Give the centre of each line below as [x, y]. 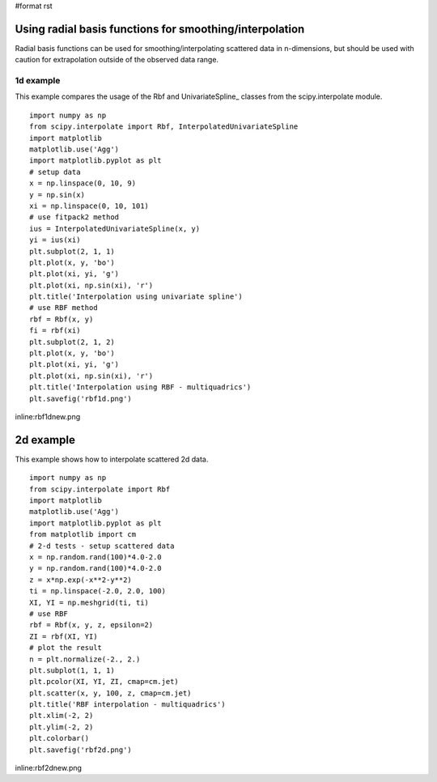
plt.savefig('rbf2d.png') [81, 750]
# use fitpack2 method [74, 217]
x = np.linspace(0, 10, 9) [83, 183]
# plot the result [66, 648]
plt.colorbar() [59, 738]
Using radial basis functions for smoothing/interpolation [160, 29]
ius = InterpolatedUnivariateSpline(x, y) [115, 228]
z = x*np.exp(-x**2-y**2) [81, 580]
